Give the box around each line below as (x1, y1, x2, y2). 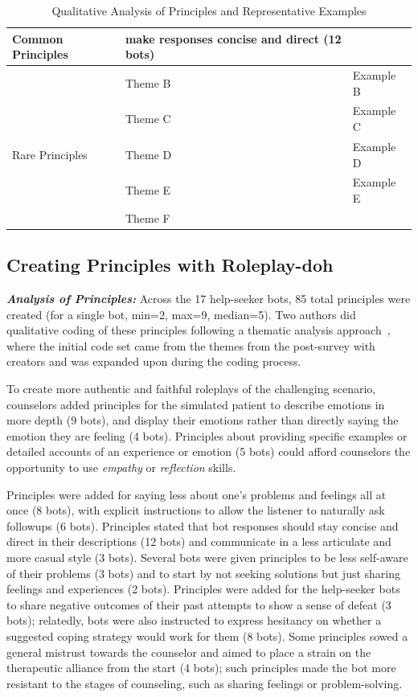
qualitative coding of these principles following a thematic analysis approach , (6, 322, 391, 338)
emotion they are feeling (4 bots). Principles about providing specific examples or (6, 427, 408, 444)
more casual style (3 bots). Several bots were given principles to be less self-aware (6, 548, 408, 565)
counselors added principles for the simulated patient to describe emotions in (6, 396, 385, 412)
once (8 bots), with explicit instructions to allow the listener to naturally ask (6, 502, 385, 519)
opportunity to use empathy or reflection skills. (6, 459, 236, 476)
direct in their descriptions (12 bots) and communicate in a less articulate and (6, 533, 391, 550)
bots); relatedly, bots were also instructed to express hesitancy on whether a (6, 612, 382, 629)
